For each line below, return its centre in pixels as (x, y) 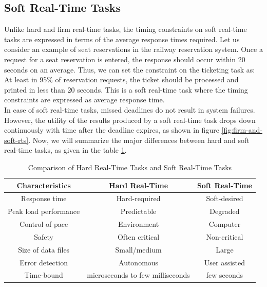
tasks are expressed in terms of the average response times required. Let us (122, 39)
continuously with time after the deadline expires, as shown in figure (112, 130)
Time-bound (44, 275)
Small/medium (138, 249)
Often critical (138, 236)
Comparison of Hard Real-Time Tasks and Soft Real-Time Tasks (130, 167)
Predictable (138, 211)
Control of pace (44, 224)
